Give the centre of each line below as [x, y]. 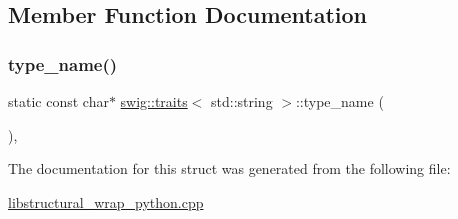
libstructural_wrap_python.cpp [106, 201]
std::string [241, 101]
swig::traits [154, 101]
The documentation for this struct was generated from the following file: [229, 168]
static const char [58, 101]
